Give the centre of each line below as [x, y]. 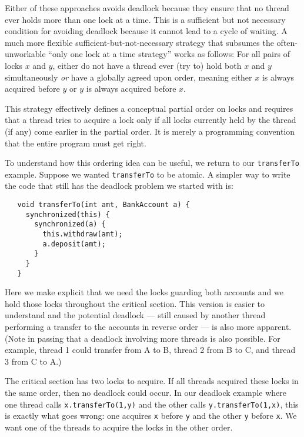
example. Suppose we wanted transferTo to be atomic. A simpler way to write [148, 174]
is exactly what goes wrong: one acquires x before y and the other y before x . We [151, 416]
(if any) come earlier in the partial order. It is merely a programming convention [150, 131]
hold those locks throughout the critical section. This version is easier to [135, 303]
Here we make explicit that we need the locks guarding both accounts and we [144, 292]
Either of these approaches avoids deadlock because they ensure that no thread [147, 8]
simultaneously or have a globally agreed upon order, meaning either [128, 77]
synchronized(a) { [70, 224]
